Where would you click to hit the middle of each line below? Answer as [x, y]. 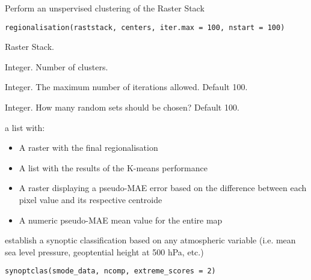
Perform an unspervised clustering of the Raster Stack [105, 8]
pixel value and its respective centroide [91, 199]
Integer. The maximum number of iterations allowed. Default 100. [126, 87]
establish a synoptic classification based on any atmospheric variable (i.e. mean [150, 240]
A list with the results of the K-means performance [113, 167]
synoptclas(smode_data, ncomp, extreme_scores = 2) [110, 271]
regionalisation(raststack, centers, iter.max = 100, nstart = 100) [145, 27]
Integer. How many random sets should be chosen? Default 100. [122, 107]
